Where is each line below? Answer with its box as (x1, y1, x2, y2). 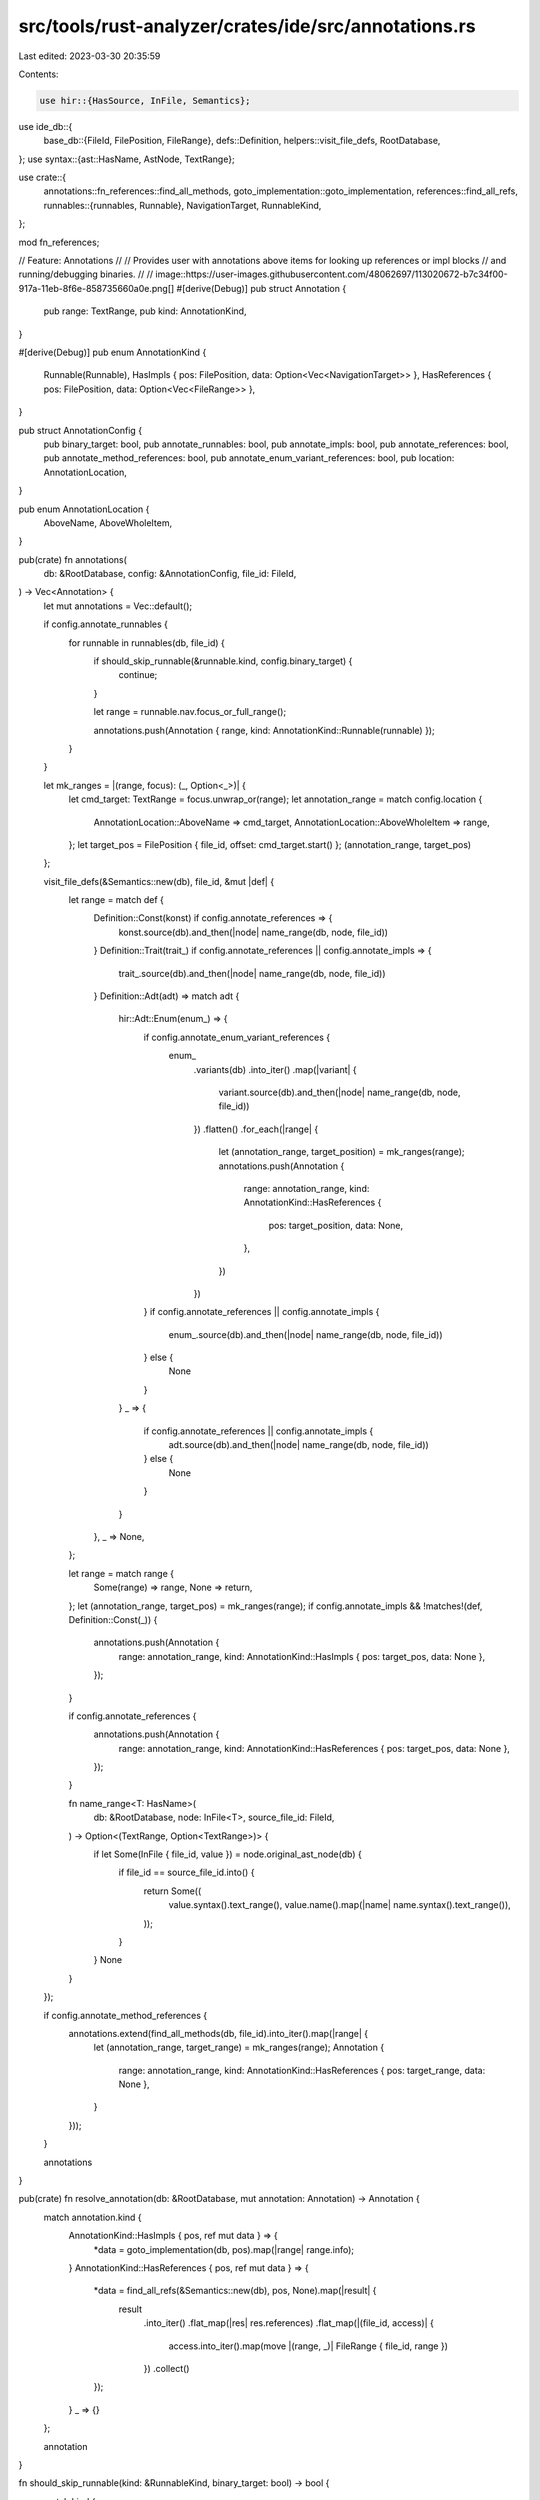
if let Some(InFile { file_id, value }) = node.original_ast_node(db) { (93, 1848, 362, 1860)
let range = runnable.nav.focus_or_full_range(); (93, 706, 287, 718)
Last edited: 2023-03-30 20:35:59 (18, 50, 161, 62)
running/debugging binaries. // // (18, 268, 154, 280)
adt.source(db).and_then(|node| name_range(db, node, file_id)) (168, 1439, 429, 1451)
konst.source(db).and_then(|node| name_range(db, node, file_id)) (118, 926, 389, 938)
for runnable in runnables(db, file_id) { (68, 636, 225, 649)
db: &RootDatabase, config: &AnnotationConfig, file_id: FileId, (43, 568, 297, 580)
